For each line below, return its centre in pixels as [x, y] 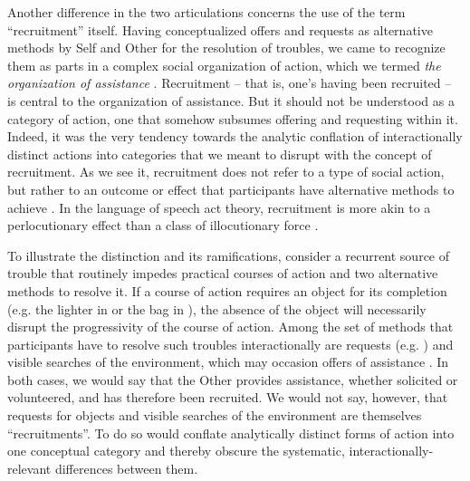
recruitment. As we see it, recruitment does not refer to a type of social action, [226, 172]
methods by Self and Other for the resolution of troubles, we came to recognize [226, 48]
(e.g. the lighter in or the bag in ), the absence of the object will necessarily [217, 308]
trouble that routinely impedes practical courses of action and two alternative [223, 273]
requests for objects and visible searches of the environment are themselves [215, 415]
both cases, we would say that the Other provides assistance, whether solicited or [233, 379]
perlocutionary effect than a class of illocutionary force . [163, 225]
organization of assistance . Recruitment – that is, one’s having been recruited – [230, 83]
